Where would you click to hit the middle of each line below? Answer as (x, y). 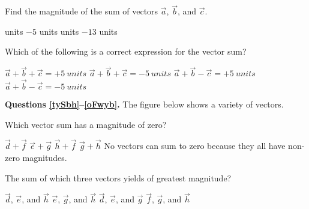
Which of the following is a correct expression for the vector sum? (126, 51)
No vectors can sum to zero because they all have (195, 146)
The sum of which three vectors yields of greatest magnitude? (118, 177)
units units (59, 31)
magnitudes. (45, 158)
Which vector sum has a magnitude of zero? (86, 124)
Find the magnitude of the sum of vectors (82, 11)
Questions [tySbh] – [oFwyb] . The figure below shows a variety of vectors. (144, 104)
